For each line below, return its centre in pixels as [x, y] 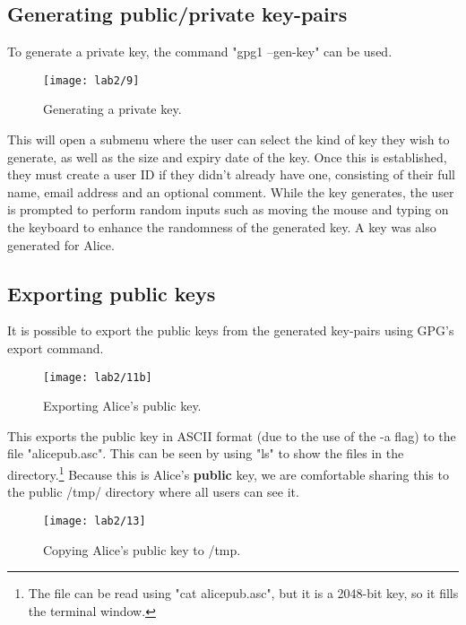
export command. [56, 348]
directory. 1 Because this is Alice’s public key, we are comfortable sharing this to [228, 473]
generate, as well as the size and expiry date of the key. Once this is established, [227, 156]
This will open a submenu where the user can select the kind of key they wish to [229, 139]
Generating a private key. [112, 109]
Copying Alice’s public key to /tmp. [142, 549]
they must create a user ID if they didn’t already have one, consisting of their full [231, 174]
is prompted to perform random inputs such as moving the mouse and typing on [228, 209]
